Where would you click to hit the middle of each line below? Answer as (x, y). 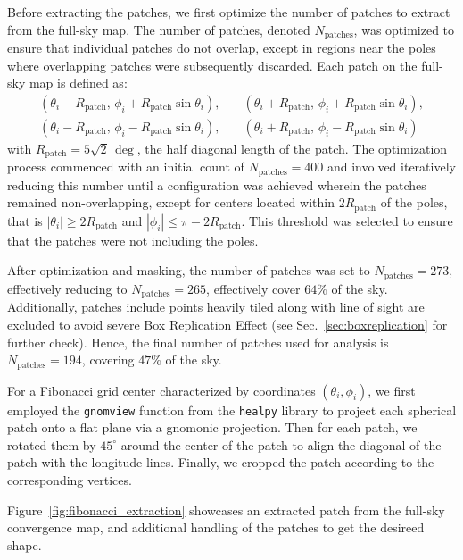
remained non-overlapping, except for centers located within (171, 202)
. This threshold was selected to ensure (347, 220)
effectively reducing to (67, 288)
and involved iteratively (391, 167)
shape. (25, 544)
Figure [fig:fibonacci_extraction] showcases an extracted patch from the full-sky (226, 510)
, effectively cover (253, 288)
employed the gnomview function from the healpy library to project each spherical (232, 410)
